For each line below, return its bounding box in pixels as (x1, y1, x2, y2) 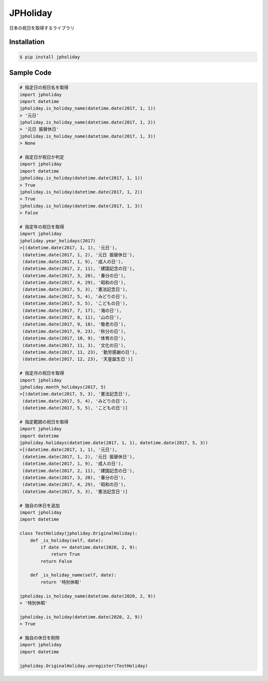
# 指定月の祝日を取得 (19, 370, 65, 376)
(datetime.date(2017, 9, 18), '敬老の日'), (22, 322, 127, 327)
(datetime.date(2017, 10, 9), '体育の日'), (22, 336, 127, 341)
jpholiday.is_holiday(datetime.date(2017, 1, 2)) (19, 189, 143, 195)
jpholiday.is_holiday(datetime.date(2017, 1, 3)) (19, 203, 143, 209)
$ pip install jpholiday (19, 54, 80, 60)
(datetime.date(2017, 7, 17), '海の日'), (22, 308, 122, 313)
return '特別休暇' (40, 579, 82, 585)
